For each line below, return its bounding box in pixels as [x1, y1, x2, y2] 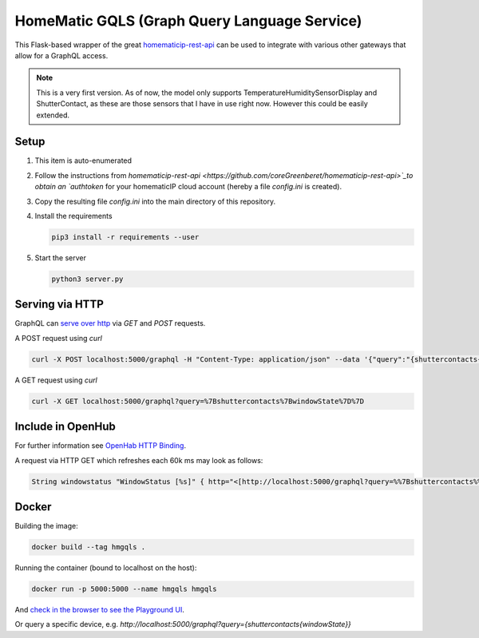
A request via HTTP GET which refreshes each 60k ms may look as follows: [14, 455, 263, 465]
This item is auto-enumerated [34, 156, 132, 165]
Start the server [34, 252, 87, 263]
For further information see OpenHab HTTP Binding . [14, 441, 187, 450]
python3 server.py [51, 274, 124, 283]
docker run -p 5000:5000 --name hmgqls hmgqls [31, 585, 217, 594]
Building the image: [14, 521, 79, 531]
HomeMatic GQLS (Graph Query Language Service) [14, 12, 362, 30]
